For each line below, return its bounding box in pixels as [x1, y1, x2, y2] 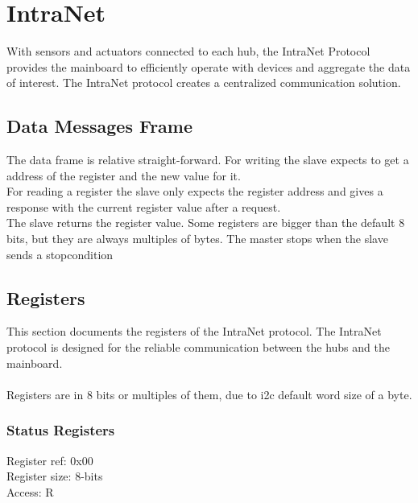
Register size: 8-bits [6, 468, 103, 484]
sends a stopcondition [6, 245, 114, 262]
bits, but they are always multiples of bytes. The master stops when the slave [6, 230, 388, 247]
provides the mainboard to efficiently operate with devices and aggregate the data [6, 58, 411, 75]
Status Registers [6, 420, 115, 440]
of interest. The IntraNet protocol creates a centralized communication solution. [6, 74, 401, 91]
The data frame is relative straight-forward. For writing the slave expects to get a [6, 151, 409, 168]
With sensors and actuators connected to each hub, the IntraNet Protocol [6, 43, 370, 60]
